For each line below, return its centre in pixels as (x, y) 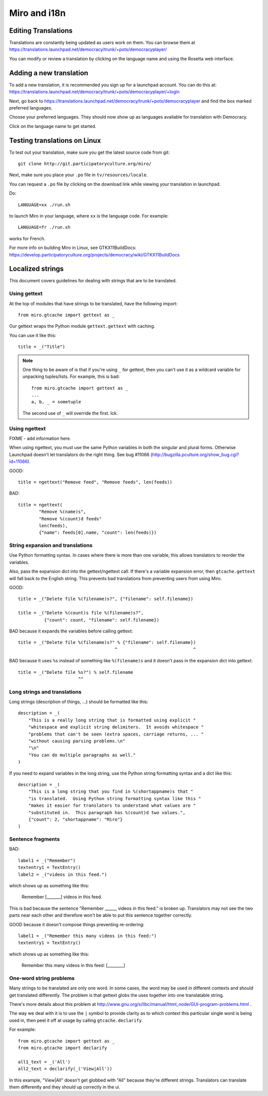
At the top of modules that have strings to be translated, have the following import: (94, 303)
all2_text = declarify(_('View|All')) (65, 1069)
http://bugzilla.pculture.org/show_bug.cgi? (196, 454)
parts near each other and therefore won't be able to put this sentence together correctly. (101, 915)
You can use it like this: (33, 335)
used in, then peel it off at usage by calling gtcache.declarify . (76, 1020)
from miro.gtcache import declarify (63, 1048)
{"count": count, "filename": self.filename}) (102, 620)
